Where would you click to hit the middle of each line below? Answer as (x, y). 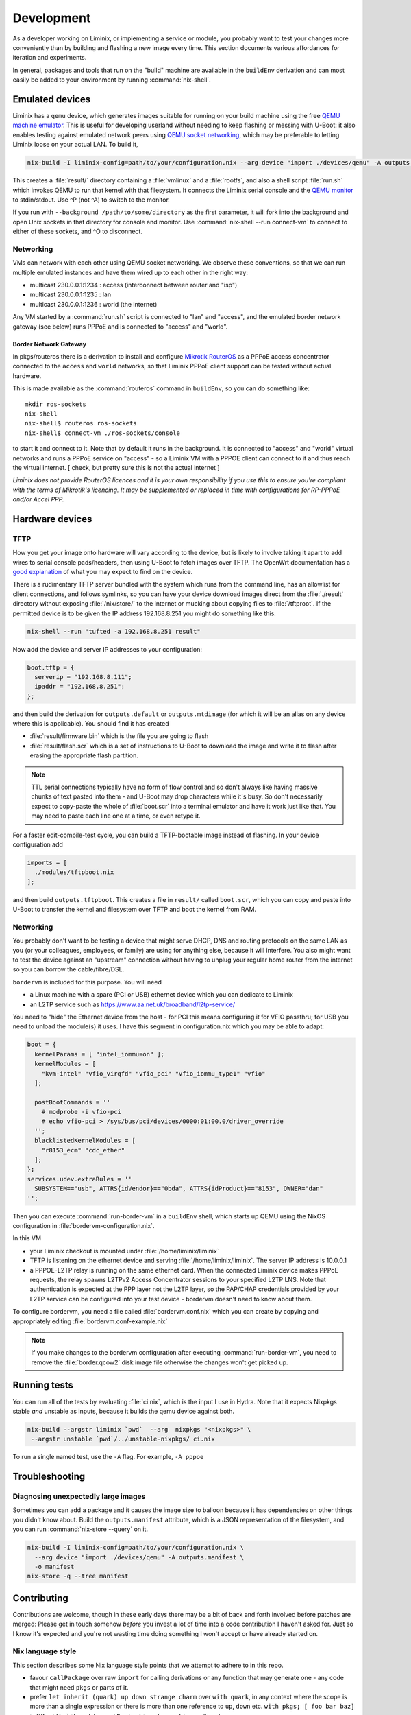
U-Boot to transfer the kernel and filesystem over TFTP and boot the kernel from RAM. (135, 910)
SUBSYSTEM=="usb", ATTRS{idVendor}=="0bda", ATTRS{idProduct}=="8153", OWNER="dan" (179, 1189)
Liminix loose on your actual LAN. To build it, (75, 145)
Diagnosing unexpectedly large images (79, 1497)
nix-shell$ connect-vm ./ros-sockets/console (103, 433)
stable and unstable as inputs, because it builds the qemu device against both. (124, 1411)
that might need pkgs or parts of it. (79, 1687)
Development (52, 18)
